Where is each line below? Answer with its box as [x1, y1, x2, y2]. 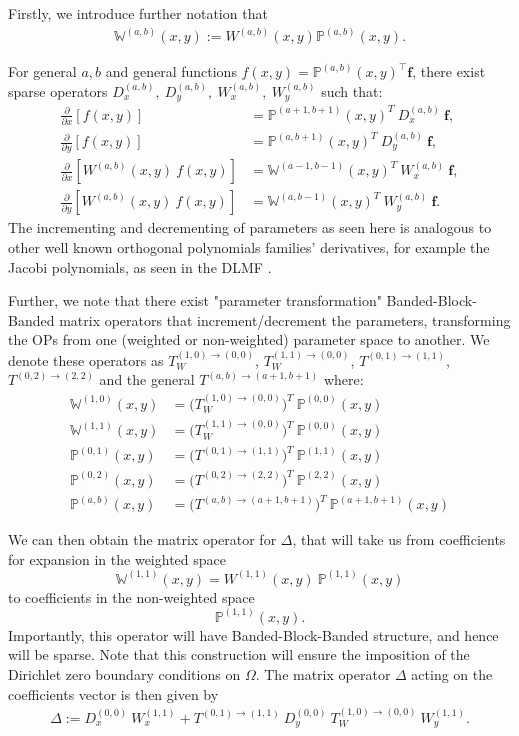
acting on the [411, 663, 493, 684]
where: [323, 369, 364, 390]
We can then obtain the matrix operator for [8, 529, 277, 550]
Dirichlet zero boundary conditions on [8, 663, 241, 684]
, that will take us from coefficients [292, 529, 506, 550]
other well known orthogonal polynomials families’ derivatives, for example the [8, 237, 490, 258]
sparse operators [8, 80, 108, 101]
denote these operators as [8, 349, 164, 370]
